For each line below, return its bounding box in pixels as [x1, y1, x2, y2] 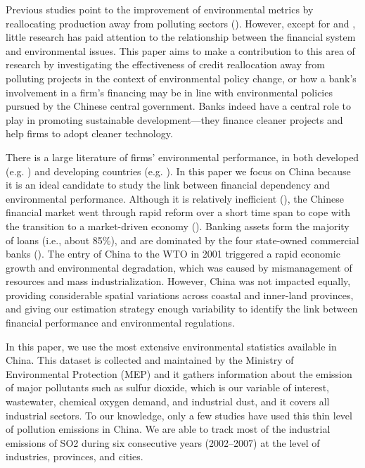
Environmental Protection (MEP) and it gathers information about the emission [6, 366, 352, 381]
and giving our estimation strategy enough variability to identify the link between [6, 301, 358, 316]
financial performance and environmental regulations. [6, 315, 235, 330]
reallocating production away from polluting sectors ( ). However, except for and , [6, 15, 356, 30]
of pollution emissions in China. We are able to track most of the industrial [6, 422, 331, 436]
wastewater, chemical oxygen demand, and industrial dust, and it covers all [6, 394, 330, 409]
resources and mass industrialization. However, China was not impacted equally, [6, 274, 351, 289]
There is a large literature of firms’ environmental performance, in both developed [6, 149, 359, 164]
